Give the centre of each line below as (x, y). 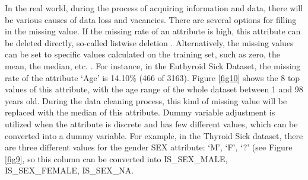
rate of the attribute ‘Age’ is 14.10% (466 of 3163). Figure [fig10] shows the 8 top (153, 77)
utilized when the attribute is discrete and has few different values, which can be (151, 123)
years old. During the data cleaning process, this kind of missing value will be (146, 100)
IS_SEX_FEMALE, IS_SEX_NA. (69, 170)
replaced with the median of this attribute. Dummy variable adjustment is (140, 112)
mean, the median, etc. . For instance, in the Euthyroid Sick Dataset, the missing (153, 65)
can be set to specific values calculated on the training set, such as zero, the (143, 54)
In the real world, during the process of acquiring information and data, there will (154, 8)
